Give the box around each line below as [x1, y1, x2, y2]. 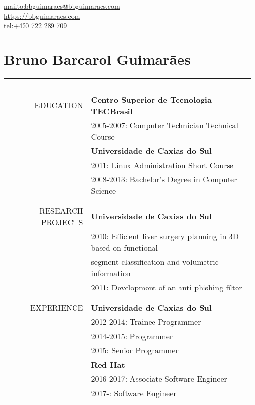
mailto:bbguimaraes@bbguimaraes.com [4, 1, 120, 11]
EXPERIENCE [30, 301, 83, 313]
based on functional [91, 241, 158, 253]
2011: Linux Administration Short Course [91, 159, 233, 171]
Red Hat [91, 358, 125, 370]
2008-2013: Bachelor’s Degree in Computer [91, 173, 237, 185]
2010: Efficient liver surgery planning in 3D [91, 230, 239, 242]
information [91, 267, 131, 279]
